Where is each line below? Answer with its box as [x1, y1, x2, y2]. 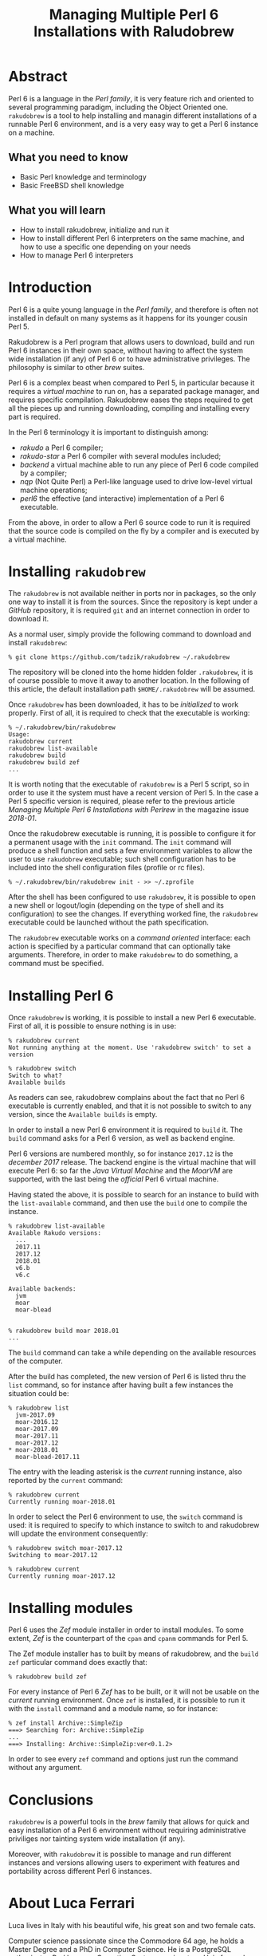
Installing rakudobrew [8, 562, 146, 580]
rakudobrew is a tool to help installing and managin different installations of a [8, 110, 257, 120]
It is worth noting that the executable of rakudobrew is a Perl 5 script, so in [8, 779, 249, 789]
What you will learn [8, 203, 106, 217]
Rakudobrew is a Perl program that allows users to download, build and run [8, 337, 255, 346]
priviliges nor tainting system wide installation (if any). [8, 1834, 186, 1844]
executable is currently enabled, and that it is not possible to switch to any [8, 1101, 253, 1110]
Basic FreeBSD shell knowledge [19, 180, 124, 190]
